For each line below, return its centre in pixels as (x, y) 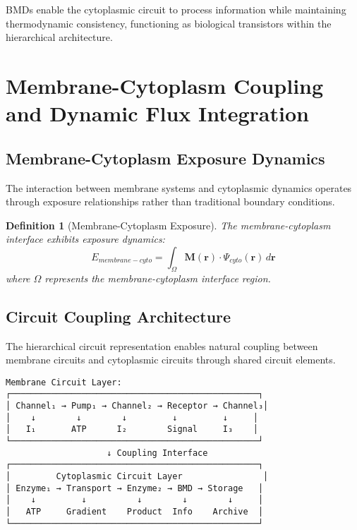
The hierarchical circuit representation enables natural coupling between (162, 345)
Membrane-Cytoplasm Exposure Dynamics (165, 158)
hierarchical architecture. (59, 37)
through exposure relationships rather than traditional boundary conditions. (170, 201)
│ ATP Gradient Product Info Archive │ (135, 511)
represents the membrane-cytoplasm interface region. (158, 278)
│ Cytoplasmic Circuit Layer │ (137, 476)
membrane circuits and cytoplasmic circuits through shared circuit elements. (171, 360)
